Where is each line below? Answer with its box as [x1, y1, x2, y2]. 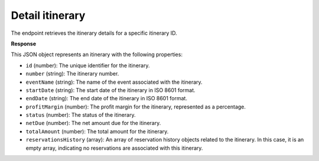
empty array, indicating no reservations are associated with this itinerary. [25, 144, 203, 152]
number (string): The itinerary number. [25, 70, 119, 77]
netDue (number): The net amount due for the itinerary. [25, 120, 161, 127]
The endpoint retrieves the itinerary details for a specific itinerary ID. [11, 29, 177, 37]
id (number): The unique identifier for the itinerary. [25, 62, 150, 69]
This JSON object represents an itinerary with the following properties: [11, 51, 183, 58]
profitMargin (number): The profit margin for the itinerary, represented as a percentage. [25, 103, 246, 110]
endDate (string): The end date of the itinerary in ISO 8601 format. [25, 95, 187, 102]
